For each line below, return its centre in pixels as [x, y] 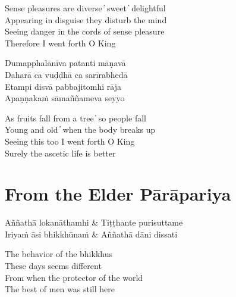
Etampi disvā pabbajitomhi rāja [63, 86]
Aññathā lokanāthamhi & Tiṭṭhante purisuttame [94, 222]
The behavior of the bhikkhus [59, 254]
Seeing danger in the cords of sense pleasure [85, 31]
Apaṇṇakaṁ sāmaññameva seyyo [65, 98]
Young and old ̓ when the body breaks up [80, 129]
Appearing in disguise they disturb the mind [86, 19]
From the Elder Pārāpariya [118, 194]
